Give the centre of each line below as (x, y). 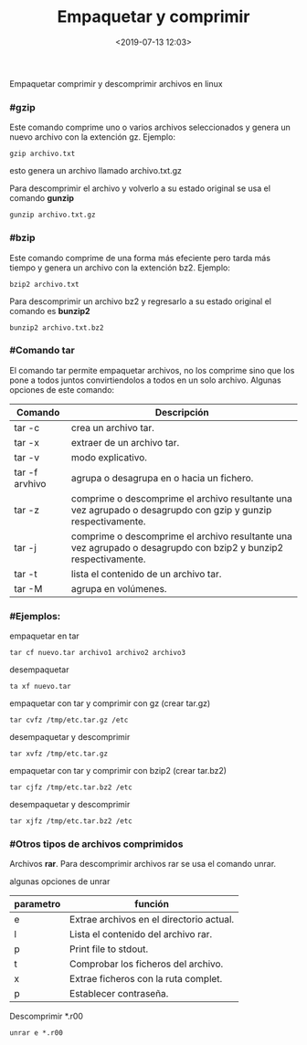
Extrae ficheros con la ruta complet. (146, 979)
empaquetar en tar (44, 636)
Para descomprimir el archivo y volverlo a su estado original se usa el (140, 188)
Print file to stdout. (109, 949)
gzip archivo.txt (42, 154)
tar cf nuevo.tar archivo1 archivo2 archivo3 (97, 653)
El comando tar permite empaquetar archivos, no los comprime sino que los (152, 370)
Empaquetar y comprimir (153, 17)
